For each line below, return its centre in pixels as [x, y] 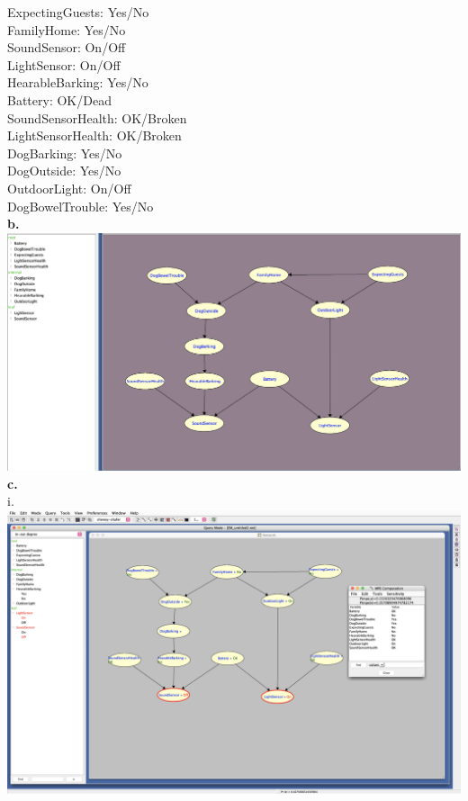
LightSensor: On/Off [64, 64]
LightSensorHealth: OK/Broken [94, 135]
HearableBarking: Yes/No [78, 82]
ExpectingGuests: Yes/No [78, 12]
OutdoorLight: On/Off [69, 188]
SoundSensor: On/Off [67, 47]
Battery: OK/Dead [59, 99]
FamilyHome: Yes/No [67, 29]
